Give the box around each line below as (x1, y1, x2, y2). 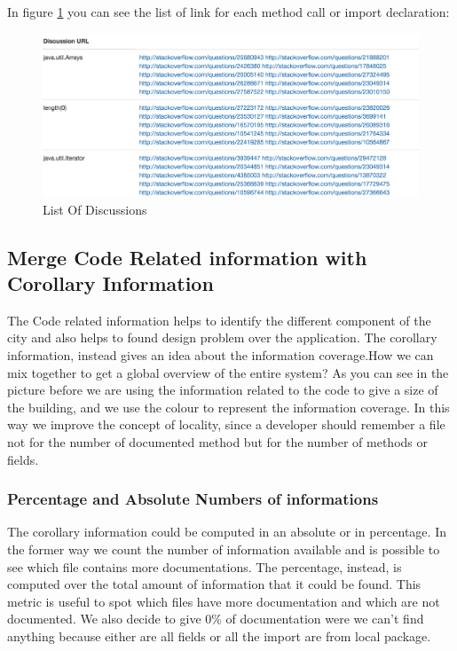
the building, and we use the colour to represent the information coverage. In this (7, 397, 450, 416)
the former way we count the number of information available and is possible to (7, 539, 440, 558)
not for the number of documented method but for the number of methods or (7, 432, 428, 451)
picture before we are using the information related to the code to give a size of (7, 380, 438, 399)
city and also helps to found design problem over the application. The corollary (7, 328, 437, 347)
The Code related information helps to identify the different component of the (7, 310, 431, 329)
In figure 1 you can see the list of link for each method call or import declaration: (7, 3, 450, 20)
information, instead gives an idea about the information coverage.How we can (7, 346, 434, 364)
